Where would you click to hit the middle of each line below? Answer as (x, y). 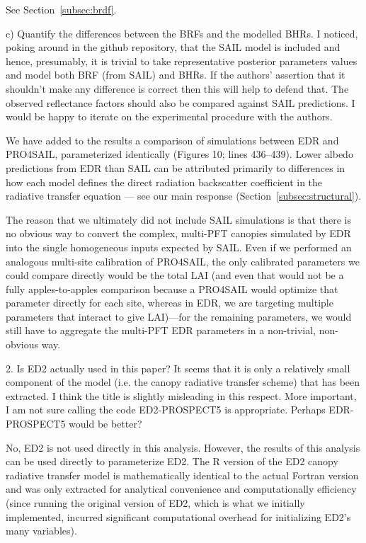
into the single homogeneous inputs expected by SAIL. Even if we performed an (179, 247)
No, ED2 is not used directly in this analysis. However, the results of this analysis (183, 447)
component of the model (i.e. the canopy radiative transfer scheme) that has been (183, 382)
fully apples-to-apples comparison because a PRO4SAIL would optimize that (172, 288)
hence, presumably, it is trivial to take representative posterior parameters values (182, 61)
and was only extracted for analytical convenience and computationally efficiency (181, 489)
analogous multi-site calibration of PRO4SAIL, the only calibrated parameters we (183, 261)
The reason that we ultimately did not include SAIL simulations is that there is (178, 219)
